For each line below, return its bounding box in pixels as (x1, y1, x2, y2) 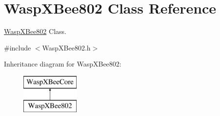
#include (4, 42, 31, 52)
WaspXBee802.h (42, 42, 91, 52)
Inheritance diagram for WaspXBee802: (4, 59, 121, 69)
